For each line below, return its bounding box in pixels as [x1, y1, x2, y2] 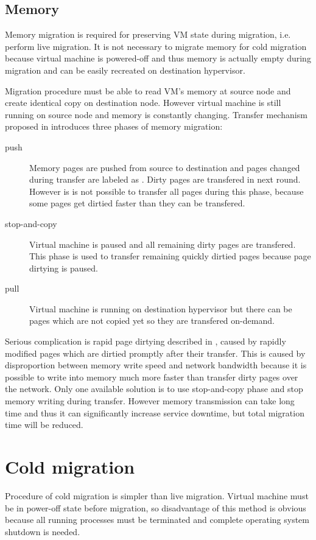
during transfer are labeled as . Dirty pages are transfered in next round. [29, 173, 301, 186]
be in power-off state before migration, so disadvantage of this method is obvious [5, 501, 306, 514]
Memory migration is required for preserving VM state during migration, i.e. [5, 28, 291, 41]
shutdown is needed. [5, 525, 80, 538]
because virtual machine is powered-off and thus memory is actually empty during [5, 52, 311, 65]
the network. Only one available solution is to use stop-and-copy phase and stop [5, 382, 303, 395]
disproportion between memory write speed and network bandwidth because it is [5, 359, 307, 371]
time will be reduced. [5, 418, 83, 431]
